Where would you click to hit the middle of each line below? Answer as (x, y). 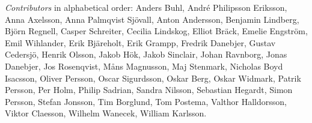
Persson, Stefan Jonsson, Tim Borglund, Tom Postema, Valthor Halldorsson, (146, 101)
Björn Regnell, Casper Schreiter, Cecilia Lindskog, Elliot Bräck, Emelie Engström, (156, 31)
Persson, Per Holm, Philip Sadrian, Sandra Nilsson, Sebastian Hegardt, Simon (149, 90)
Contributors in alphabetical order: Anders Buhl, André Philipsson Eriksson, (146, 7)
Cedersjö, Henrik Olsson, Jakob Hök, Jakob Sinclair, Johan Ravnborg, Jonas (146, 54)
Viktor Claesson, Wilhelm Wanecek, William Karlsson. (106, 113)
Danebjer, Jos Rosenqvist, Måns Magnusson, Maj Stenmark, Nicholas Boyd (144, 66)
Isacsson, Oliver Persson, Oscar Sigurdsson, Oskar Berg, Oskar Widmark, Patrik (153, 78)
